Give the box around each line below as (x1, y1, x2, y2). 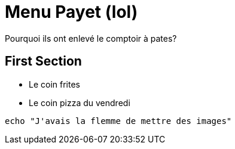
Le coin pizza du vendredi (29, 97, 130, 108)
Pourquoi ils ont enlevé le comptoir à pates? (5, 33, 177, 44)
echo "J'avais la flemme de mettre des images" (5, 116, 232, 126)
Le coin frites (29, 79, 80, 89)
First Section (5, 54, 82, 69)
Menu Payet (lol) (5, 2, 138, 22)
